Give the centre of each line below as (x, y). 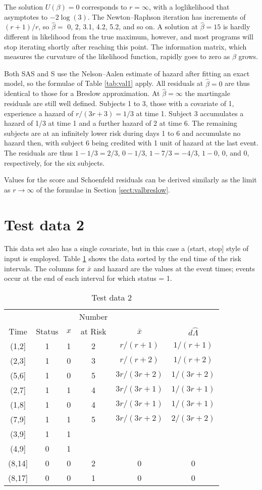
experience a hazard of (39, 113)
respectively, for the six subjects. (55, 162)
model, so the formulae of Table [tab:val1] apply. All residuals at (104, 83)
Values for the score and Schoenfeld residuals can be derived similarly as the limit (130, 180)
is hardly (237, 27)
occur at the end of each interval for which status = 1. (88, 278)
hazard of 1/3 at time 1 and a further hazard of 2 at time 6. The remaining (121, 123)
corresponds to (104, 7)
